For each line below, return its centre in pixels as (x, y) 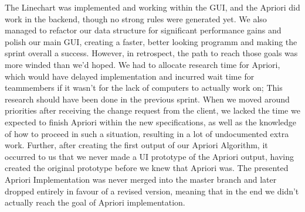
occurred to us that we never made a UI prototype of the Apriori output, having (150, 156)
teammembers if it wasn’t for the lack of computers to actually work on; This (144, 88)
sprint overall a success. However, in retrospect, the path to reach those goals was (151, 53)
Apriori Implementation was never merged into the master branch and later (141, 179)
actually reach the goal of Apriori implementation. (95, 202)
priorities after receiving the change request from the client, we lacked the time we (152, 110)
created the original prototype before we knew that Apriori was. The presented (147, 168)
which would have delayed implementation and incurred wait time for (130, 76)
